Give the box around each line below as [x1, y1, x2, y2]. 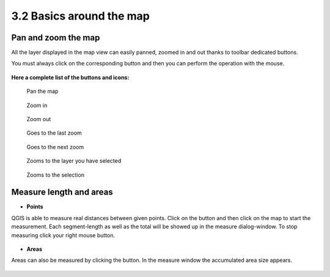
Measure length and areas [11, 187, 113, 198]
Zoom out [26, 116, 51, 123]
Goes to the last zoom [26, 129, 82, 137]
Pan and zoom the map [11, 32, 100, 43]
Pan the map [26, 87, 59, 95]
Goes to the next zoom [26, 143, 84, 150]
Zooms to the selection [26, 171, 85, 179]
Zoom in [26, 102, 48, 109]
